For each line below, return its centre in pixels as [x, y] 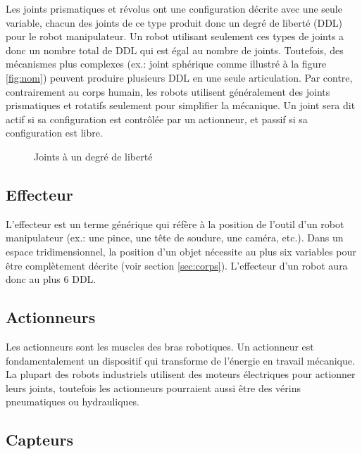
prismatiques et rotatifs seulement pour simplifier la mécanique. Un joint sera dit [181, 105]
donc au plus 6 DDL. [51, 279]
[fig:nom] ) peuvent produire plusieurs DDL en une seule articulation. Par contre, [179, 77]
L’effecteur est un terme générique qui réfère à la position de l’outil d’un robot [175, 223]
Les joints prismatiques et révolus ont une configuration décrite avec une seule [174, 8]
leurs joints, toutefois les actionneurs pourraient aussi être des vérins [153, 387]
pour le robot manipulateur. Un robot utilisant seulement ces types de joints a [175, 36]
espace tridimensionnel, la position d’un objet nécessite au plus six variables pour [181, 251]
